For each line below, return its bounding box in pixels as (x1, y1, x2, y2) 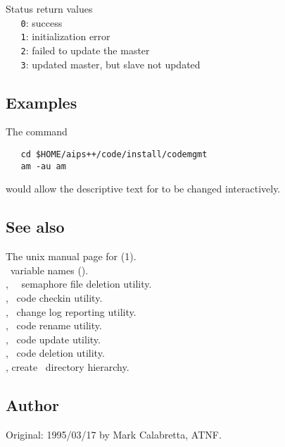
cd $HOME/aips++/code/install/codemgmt (20, 149, 208, 160)
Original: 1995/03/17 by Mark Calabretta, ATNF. (6, 427, 222, 441)
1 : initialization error (20, 29, 110, 44)
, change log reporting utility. (6, 304, 137, 319)
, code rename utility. (6, 318, 102, 333)
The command (6, 124, 68, 139)
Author (6, 393, 59, 415)
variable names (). (10, 262, 89, 277)
